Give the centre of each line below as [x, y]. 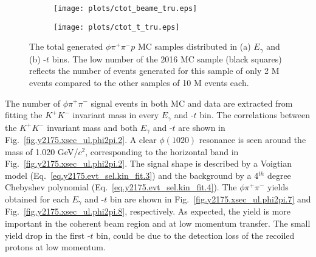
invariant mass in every [116, 115]
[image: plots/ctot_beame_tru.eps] [125, 8]
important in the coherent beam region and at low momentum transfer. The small [158, 223]
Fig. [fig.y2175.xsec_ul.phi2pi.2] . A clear [81, 140]
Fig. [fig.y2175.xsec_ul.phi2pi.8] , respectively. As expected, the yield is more [148, 211]
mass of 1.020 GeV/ [42, 151]
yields [278, 187]
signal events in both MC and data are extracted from [192, 103]
